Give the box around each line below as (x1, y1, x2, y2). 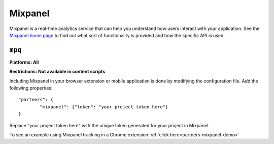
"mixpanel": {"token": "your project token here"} (40, 104, 168, 109)
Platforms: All (9, 59, 39, 65)
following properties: (9, 85, 53, 91)
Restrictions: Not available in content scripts (9, 69, 106, 75)
